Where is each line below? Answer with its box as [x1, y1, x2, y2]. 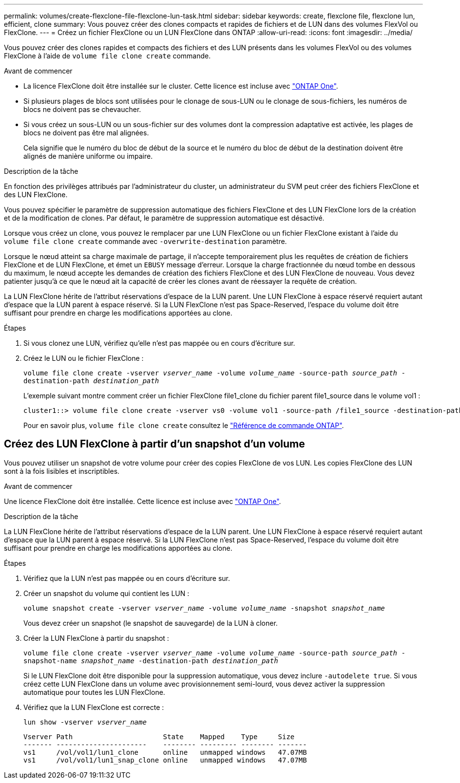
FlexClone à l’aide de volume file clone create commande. [4, 52, 211, 60]
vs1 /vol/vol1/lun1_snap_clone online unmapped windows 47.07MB [23, 756, 307, 764]
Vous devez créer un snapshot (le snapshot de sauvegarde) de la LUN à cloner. [23, 618, 278, 627]
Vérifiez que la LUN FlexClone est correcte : [23, 703, 164, 711]
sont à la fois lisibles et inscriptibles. [4, 466, 120, 475]
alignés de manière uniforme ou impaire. [23, 152, 153, 160]
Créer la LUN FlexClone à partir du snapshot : [23, 634, 169, 642]
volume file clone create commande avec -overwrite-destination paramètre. [4, 237, 287, 245]
